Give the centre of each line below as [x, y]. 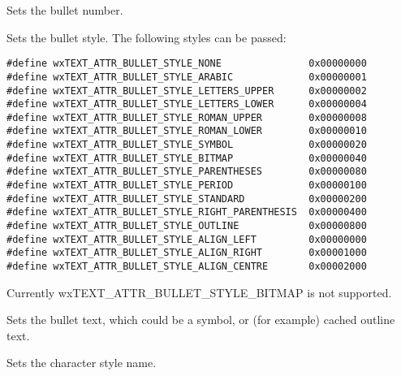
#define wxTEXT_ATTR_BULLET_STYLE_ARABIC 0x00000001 [187, 77]
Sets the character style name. [82, 363]
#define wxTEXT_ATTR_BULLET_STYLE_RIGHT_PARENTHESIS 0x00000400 [187, 212]
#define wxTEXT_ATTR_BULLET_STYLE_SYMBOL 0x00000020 [187, 145]
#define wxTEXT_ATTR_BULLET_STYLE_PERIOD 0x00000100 [187, 186]
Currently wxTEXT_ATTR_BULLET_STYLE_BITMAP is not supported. [199, 292]
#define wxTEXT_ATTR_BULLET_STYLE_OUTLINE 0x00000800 [187, 226]
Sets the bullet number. [65, 10]
